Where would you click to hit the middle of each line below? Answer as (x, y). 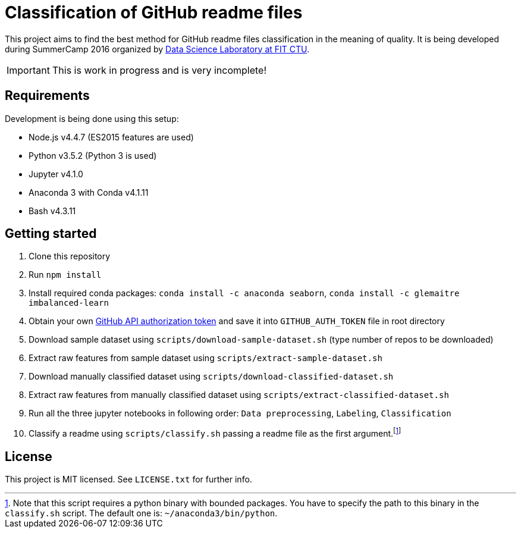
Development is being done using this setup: (92, 118)
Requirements (47, 96)
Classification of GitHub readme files (154, 12)
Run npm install (65, 275)
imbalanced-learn (69, 303)
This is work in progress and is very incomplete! (159, 70)
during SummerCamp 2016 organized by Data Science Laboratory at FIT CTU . (157, 49)
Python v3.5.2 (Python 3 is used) (93, 155)
